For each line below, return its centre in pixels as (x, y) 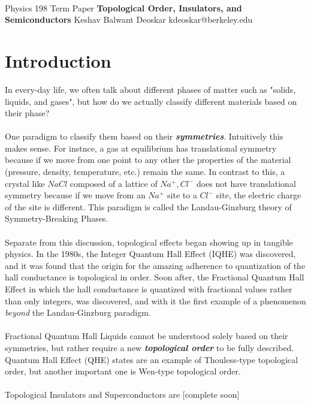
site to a (182, 195)
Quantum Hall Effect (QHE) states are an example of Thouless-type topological (152, 359)
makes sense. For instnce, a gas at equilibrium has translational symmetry (141, 148)
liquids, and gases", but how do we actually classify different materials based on (151, 101)
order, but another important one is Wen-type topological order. (123, 371)
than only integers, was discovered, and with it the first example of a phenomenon (155, 300)
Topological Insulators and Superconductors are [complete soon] (122, 395)
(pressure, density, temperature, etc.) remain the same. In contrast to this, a (145, 172)
